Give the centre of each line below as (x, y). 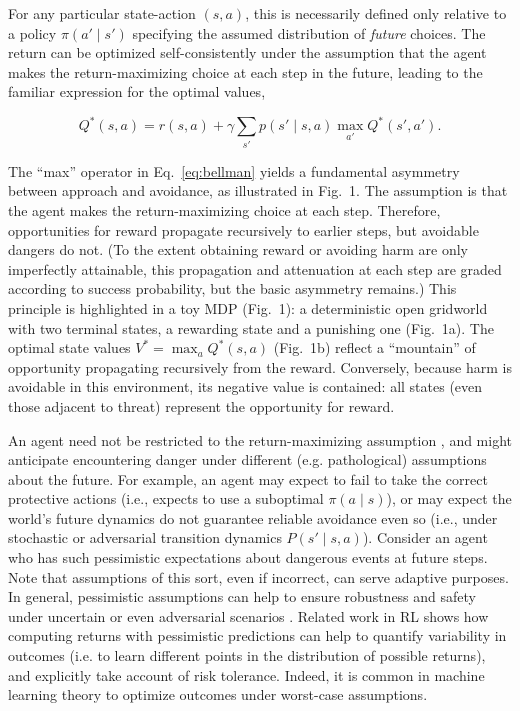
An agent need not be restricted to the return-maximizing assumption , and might (260, 439)
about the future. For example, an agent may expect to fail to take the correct (248, 478)
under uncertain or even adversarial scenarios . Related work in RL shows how (248, 615)
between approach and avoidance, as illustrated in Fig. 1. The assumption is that (258, 190)
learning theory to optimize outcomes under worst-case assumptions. (218, 694)
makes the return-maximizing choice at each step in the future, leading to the (245, 71)
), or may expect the (449, 498)
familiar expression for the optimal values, (137, 91)
